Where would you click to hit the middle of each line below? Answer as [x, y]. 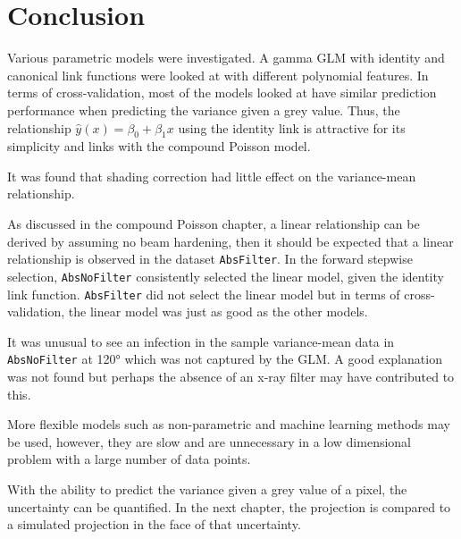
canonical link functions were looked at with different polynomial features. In [218, 75]
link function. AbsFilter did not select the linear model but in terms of [204, 294]
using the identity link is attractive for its [292, 127]
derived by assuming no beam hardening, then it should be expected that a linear [230, 241]
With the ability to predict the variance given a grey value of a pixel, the [207, 489]
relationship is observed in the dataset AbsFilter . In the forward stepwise [210, 259]
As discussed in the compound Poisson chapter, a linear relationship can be [214, 224]
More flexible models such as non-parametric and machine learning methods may [229, 424]
